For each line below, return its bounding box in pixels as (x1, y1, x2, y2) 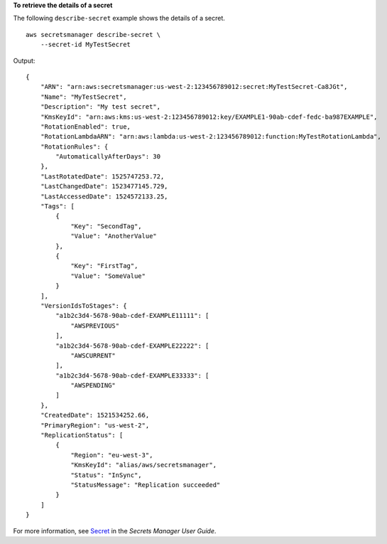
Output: (13, 56, 36, 65)
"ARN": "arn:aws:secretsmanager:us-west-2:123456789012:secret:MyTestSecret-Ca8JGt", (40, 82, 348, 91)
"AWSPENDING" (70, 381, 116, 390)
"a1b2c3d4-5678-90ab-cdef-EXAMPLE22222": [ (55, 341, 209, 350)
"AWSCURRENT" (70, 351, 116, 359)
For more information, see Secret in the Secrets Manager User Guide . (13, 526, 217, 535)
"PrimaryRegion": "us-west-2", (40, 421, 150, 430)
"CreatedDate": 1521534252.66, (40, 411, 150, 420)
